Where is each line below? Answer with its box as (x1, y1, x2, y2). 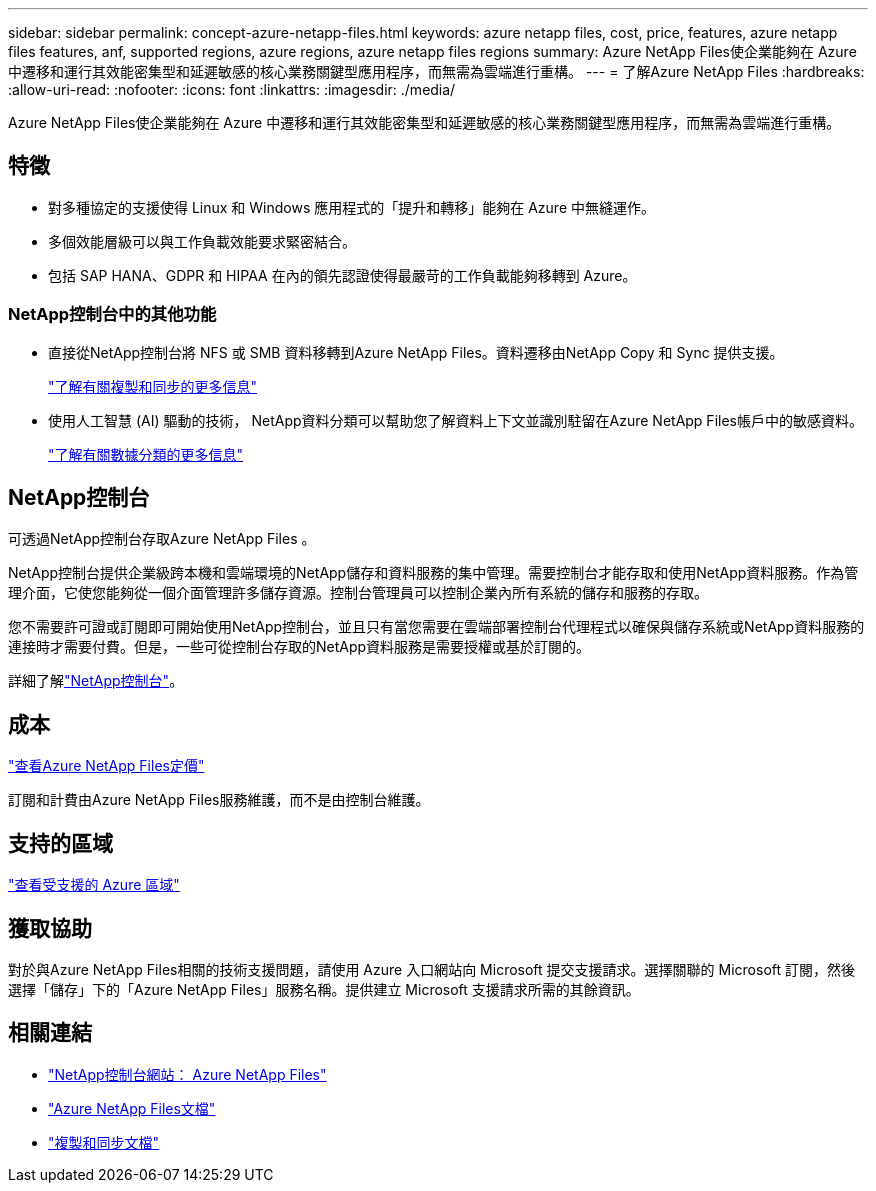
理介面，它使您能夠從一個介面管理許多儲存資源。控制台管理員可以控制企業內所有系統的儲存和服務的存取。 (8, 584, 708, 602)
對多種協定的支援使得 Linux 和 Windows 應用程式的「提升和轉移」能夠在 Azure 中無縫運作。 (48, 198, 656, 216)
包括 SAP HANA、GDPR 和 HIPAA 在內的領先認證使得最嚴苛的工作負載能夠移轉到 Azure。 (48, 266, 637, 284)
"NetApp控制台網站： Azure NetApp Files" (48, 1065, 327, 1083)
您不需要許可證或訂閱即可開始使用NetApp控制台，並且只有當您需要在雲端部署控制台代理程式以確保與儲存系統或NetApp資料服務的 (8, 618, 865, 636)
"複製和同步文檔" (48, 1133, 160, 1151)
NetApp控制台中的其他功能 (8, 304, 217, 325)
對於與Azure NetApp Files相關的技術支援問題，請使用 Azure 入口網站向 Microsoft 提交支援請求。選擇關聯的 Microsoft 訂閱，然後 (8, 960, 855, 978)
